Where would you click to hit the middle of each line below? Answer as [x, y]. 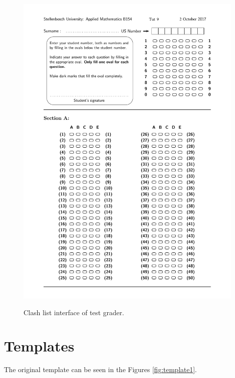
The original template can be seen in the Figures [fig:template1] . [100, 369]
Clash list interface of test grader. [74, 312]
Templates [39, 346]
